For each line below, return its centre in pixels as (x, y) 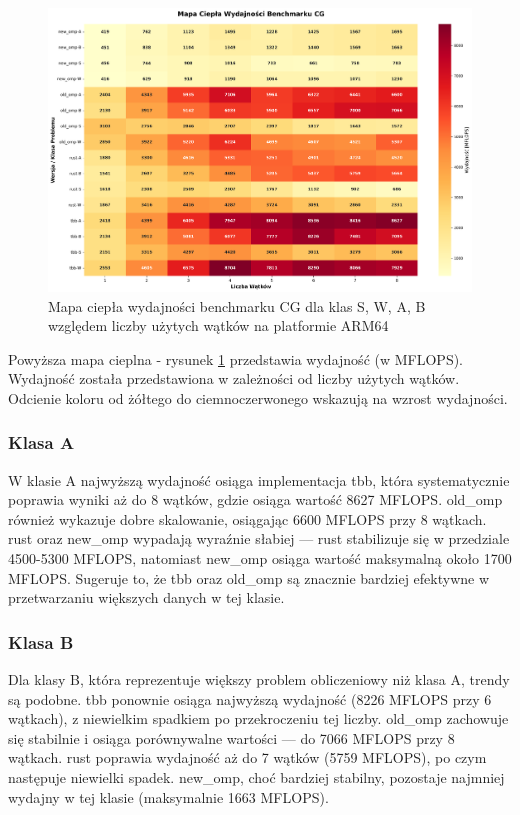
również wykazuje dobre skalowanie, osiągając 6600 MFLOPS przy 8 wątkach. (247, 518)
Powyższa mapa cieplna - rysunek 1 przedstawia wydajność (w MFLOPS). (235, 358)
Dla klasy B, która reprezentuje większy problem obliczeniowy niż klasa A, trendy (259, 679)
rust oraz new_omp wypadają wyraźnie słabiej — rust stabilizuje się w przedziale (259, 538)
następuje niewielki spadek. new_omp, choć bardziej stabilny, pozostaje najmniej (256, 777)
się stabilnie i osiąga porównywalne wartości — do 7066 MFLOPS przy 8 (231, 737)
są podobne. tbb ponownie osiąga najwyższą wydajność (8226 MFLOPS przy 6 (250, 698)
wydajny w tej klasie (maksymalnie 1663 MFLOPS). (168, 796)
